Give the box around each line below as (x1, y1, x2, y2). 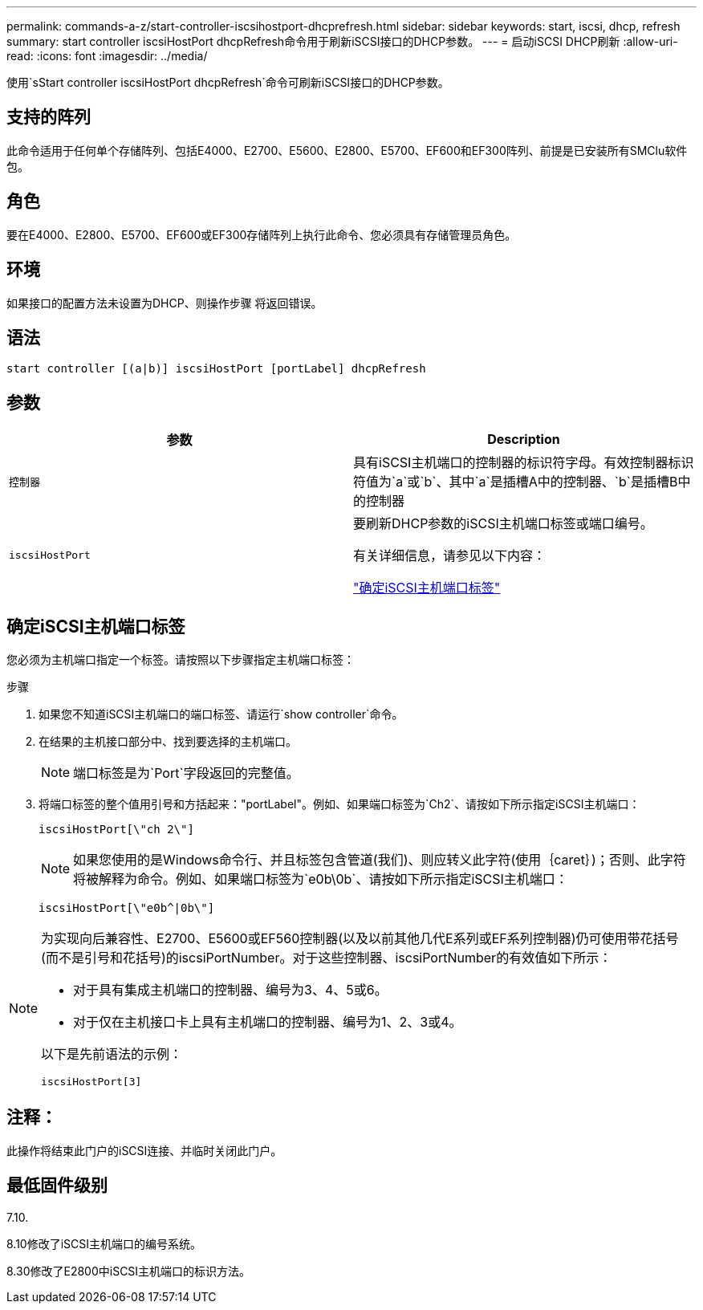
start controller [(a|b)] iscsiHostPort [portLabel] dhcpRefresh (6, 362, 426, 376)
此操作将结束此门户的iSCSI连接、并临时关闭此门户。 (6, 1143, 282, 1157)
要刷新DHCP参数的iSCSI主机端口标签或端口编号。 (353, 515, 653, 532)
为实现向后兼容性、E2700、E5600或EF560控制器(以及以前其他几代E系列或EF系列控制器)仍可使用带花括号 (41, 930, 679, 947)
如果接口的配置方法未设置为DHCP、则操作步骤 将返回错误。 (6, 295, 323, 310)
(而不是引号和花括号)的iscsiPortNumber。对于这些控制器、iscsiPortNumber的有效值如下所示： (41, 950, 612, 966)
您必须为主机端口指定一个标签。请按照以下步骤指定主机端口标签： (6, 653, 355, 667)
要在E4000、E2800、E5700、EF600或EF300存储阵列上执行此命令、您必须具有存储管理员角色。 (6, 227, 517, 242)
